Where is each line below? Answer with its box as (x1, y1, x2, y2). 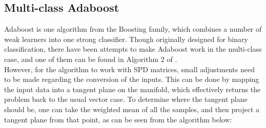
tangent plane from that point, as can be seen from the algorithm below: (4, 114, 232, 124)
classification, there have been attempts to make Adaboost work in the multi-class (4, 44, 262, 54)
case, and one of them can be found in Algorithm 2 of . (4, 53, 177, 64)
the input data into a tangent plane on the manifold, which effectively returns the (4, 83, 261, 94)
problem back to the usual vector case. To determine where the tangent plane (4, 94, 248, 104)
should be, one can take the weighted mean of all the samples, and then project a (4, 103, 260, 114)
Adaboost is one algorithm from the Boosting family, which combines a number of (4, 24, 262, 34)
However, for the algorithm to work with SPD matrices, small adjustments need (4, 63, 255, 74)
